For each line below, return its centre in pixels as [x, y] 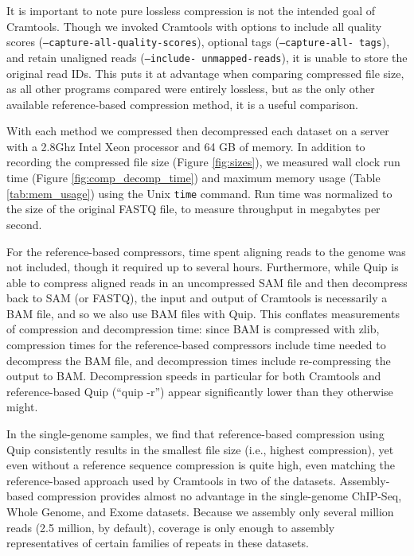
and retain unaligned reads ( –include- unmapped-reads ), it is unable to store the [207, 57]
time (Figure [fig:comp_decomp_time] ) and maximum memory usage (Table [193, 178]
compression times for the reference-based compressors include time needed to [196, 345]
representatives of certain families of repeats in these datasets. [158, 543]
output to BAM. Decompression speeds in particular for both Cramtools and [194, 376]
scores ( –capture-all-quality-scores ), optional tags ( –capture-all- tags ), [198, 42]
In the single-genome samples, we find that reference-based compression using [195, 434]
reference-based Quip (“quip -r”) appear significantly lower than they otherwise [200, 391]
